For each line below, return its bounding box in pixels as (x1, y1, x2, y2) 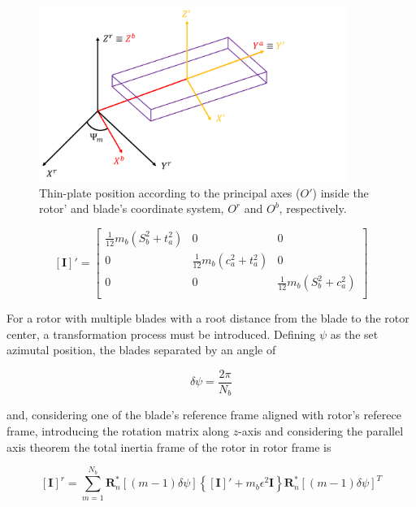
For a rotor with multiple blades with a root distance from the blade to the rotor (6, 310, 409, 327)
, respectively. (279, 200, 347, 217)
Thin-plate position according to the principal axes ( (39, 184, 301, 201)
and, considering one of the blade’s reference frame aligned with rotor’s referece (6, 406, 401, 423)
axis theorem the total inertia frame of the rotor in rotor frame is (6, 438, 331, 455)
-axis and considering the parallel (238, 422, 404, 439)
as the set (330, 325, 379, 342)
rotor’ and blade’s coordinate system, (39, 200, 224, 217)
